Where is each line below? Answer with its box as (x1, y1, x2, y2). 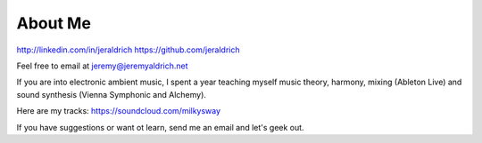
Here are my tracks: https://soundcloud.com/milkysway (16, 106, 221, 116)
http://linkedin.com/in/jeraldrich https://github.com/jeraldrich (16, 44, 240, 55)
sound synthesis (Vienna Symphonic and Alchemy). (16, 89, 207, 99)
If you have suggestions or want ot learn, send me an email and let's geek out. (16, 122, 304, 132)
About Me (16, 13, 91, 33)
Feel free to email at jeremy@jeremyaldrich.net (16, 60, 188, 71)
